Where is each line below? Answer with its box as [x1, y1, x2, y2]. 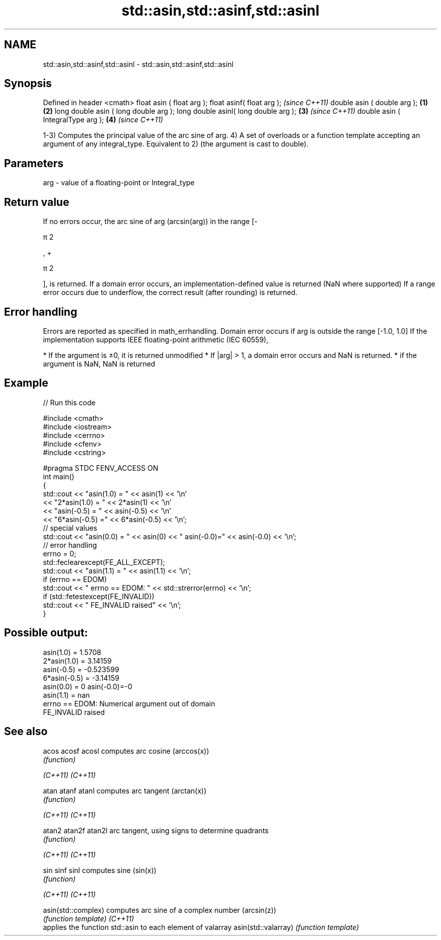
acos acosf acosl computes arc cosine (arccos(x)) [43, 746, 209, 755]
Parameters [4, 157, 63, 170]
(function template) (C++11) [43, 914, 134, 923]
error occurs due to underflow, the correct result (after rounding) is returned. [43, 288, 298, 297]
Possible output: [4, 626, 88, 639]
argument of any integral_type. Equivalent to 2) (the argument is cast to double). [43, 139, 309, 149]
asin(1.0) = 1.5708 [43, 647, 101, 657]
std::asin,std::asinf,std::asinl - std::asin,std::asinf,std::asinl [43, 59, 234, 68]
